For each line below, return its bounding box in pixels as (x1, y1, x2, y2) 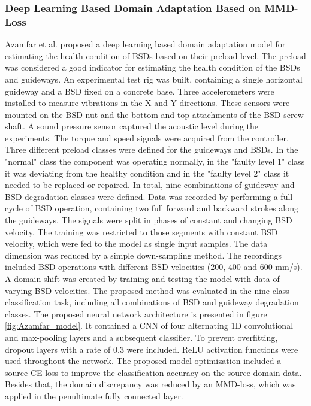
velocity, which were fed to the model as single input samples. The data (5, 237, 268, 250)
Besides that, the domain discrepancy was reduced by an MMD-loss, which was (5, 378, 296, 390)
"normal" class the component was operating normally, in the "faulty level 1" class (5, 155, 305, 168)
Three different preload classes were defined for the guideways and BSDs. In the (5, 143, 298, 156)
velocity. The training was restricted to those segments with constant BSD (5, 225, 278, 238)
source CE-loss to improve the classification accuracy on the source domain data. (5, 366, 302, 378)
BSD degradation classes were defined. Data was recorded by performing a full (5, 190, 293, 202)
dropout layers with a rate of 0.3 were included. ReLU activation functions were (5, 343, 298, 355)
